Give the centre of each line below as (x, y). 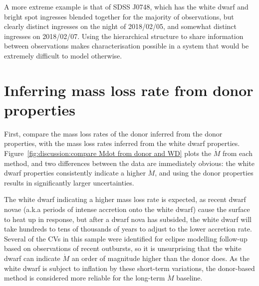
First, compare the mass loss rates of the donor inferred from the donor (113, 133)
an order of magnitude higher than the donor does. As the (160, 258)
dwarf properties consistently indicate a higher (75, 173)
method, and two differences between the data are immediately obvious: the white (129, 163)
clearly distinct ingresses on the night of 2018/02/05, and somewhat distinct (121, 26)
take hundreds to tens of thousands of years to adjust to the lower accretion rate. (128, 229)
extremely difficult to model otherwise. (63, 55)
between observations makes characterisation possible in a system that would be (127, 46)
